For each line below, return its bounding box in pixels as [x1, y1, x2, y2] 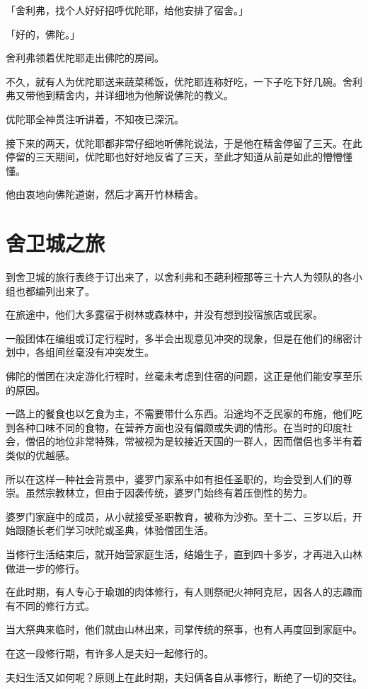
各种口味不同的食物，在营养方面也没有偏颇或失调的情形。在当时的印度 [15, 419, 343, 434]
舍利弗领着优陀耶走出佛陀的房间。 [6, 50, 164, 65]
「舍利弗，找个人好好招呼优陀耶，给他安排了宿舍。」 [6, 3, 248, 17]
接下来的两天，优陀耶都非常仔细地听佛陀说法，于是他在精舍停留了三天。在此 [6, 135, 362, 150]
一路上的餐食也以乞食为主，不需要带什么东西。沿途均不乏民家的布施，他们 [6, 406, 352, 421]
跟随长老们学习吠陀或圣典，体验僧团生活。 [15, 523, 214, 538]
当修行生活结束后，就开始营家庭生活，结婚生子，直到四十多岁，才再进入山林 [6, 546, 362, 561]
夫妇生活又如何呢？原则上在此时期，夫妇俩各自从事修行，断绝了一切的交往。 [6, 669, 362, 684]
